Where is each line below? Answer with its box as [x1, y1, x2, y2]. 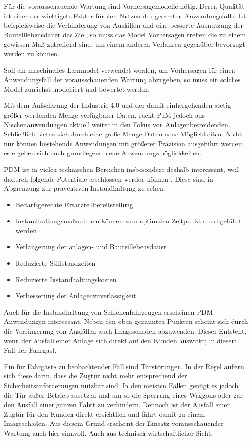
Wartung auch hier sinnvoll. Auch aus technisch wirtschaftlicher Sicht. [4, 427, 213, 438]
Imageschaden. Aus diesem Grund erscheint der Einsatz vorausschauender [4, 418, 224, 428]
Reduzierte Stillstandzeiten [15, 258, 96, 268]
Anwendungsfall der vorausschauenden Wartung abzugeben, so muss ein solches [4, 74, 241, 85]
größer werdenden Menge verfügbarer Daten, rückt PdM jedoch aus [4, 109, 205, 119]
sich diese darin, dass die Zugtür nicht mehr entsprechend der [4, 371, 187, 381]
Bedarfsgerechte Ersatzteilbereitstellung [15, 199, 134, 209]
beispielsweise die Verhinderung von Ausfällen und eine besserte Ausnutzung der [4, 20, 243, 30]
